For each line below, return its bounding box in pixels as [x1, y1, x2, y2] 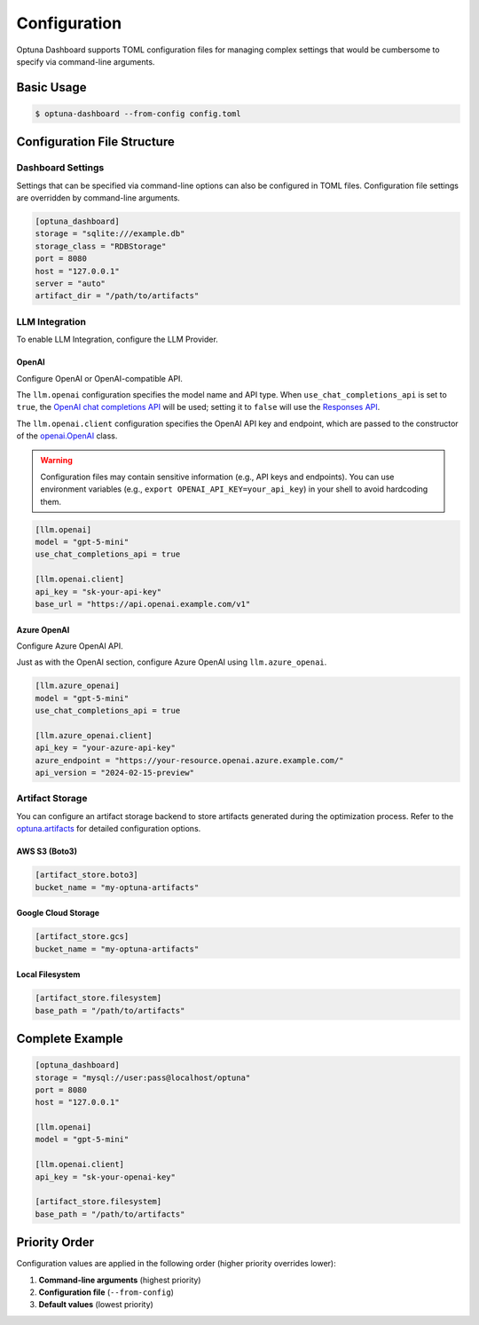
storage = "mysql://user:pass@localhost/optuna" [35, 1072, 251, 1083]
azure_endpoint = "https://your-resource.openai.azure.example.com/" [35, 755, 344, 765]
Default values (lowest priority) [38, 1299, 154, 1310]
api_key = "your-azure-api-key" [35, 743, 177, 753]
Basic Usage [16, 80, 87, 95]
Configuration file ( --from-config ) [38, 1287, 175, 1297]
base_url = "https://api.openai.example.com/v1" [35, 599, 251, 609]
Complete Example [16, 1030, 123, 1046]
